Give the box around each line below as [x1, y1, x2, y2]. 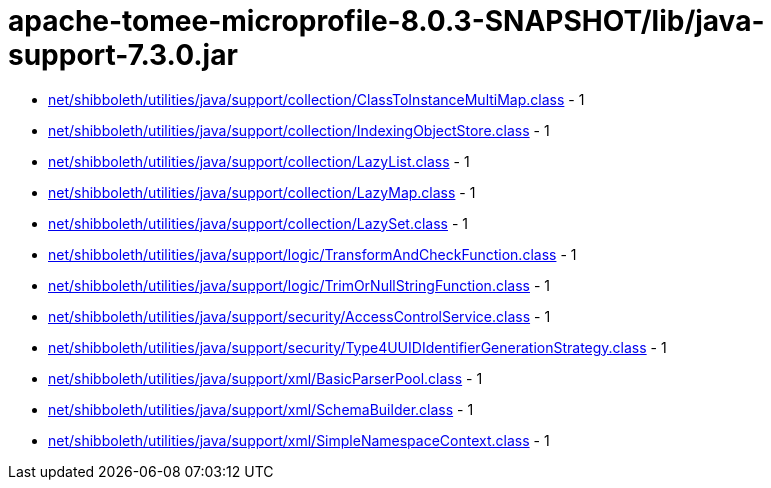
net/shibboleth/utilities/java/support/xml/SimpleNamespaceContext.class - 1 [48, 431, 550, 449]
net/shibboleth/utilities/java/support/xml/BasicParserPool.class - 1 [48, 369, 483, 387]
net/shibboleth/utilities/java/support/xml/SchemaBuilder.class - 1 [48, 400, 474, 418]
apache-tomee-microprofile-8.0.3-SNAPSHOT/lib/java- [8, 4, 765, 38]
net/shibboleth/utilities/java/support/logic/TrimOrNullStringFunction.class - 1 [48, 276, 550, 294]
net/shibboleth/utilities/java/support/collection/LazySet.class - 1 [48, 214, 468, 232]
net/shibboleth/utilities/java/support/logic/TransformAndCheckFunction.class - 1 [48, 245, 577, 263]
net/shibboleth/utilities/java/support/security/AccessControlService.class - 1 [48, 307, 551, 325]
